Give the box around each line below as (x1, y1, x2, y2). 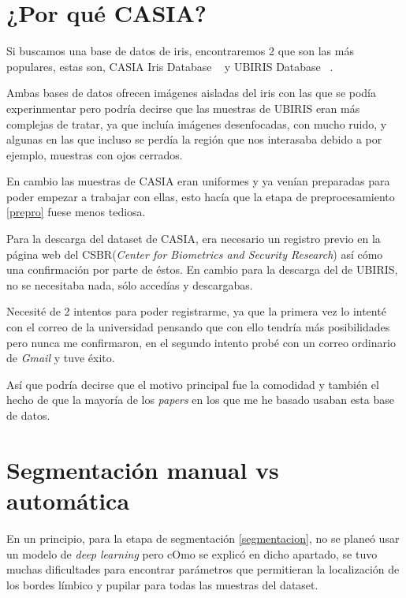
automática (6, 484, 130, 516)
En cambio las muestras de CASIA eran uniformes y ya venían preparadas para (6, 173, 390, 189)
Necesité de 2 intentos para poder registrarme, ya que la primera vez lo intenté (6, 303, 386, 320)
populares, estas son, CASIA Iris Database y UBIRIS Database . (6, 58, 333, 74)
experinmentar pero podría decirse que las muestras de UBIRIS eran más (6, 99, 360, 116)
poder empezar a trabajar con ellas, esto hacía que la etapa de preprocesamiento (6, 188, 395, 204)
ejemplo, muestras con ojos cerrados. (6, 146, 183, 163)
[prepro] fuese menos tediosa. (6, 204, 146, 220)
